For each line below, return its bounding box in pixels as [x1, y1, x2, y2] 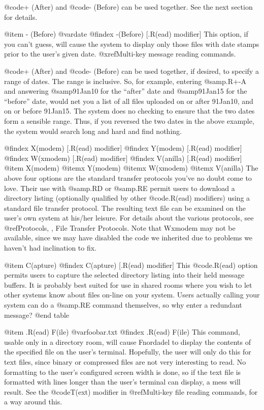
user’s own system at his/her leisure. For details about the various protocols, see [4, 212, 254, 223]
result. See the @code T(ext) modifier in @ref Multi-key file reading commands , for [4, 386, 258, 397]
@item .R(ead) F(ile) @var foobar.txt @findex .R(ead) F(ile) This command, [4, 326, 240, 337]
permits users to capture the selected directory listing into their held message [4, 269, 245, 280]
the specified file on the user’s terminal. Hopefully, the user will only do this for [4, 346, 251, 357]
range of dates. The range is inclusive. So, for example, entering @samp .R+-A [4, 75, 247, 86]
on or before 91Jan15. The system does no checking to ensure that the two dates [4, 105, 255, 116]
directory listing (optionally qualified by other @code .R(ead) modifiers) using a [4, 193, 250, 203]
